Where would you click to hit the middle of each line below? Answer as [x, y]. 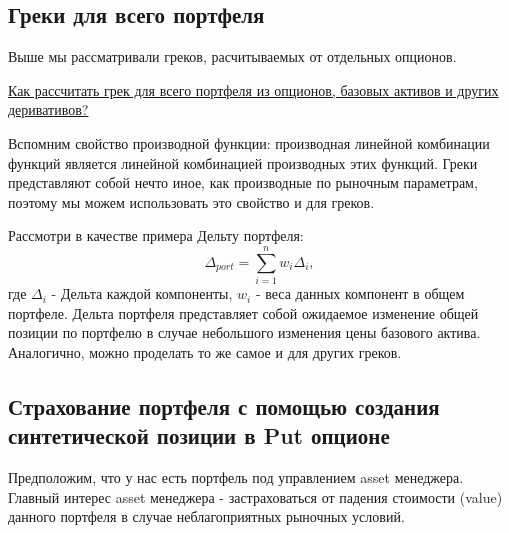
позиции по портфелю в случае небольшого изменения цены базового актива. [244, 332]
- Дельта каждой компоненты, [142, 293]
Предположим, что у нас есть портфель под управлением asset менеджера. [236, 477]
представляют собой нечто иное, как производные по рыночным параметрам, [243, 182]
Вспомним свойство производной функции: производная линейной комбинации [249, 142]
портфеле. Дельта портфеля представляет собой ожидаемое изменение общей [243, 312]
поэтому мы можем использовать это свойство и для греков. [191, 201]
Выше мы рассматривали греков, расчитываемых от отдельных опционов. [232, 56]
